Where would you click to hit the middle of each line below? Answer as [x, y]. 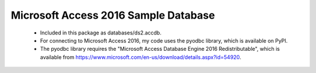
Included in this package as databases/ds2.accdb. [101, 33]
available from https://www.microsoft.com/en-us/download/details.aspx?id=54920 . [141, 57]
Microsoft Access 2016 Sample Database [113, 15]
